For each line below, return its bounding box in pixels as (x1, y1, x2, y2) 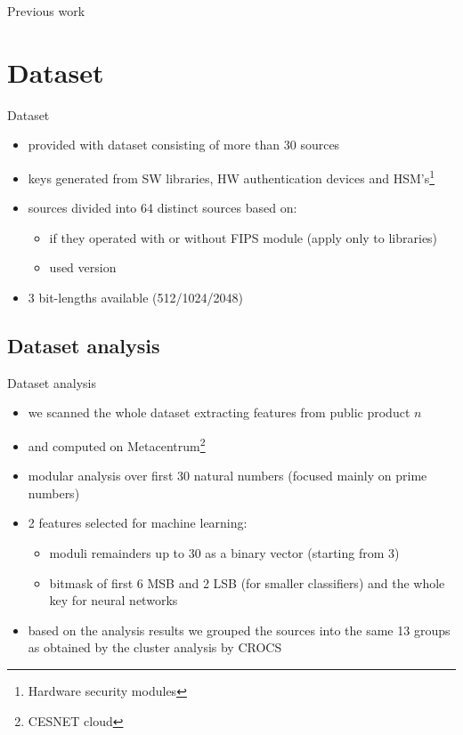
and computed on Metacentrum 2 (28, 433, 206, 455)
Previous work (7, 2, 85, 20)
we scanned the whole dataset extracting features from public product (28, 403, 410, 422)
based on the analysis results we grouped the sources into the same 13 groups (28, 620, 451, 639)
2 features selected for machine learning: (28, 513, 248, 532)
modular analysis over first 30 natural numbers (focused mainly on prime (28, 466, 427, 485)
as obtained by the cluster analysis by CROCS (28, 638, 282, 657)
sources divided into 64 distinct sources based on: (28, 198, 297, 217)
